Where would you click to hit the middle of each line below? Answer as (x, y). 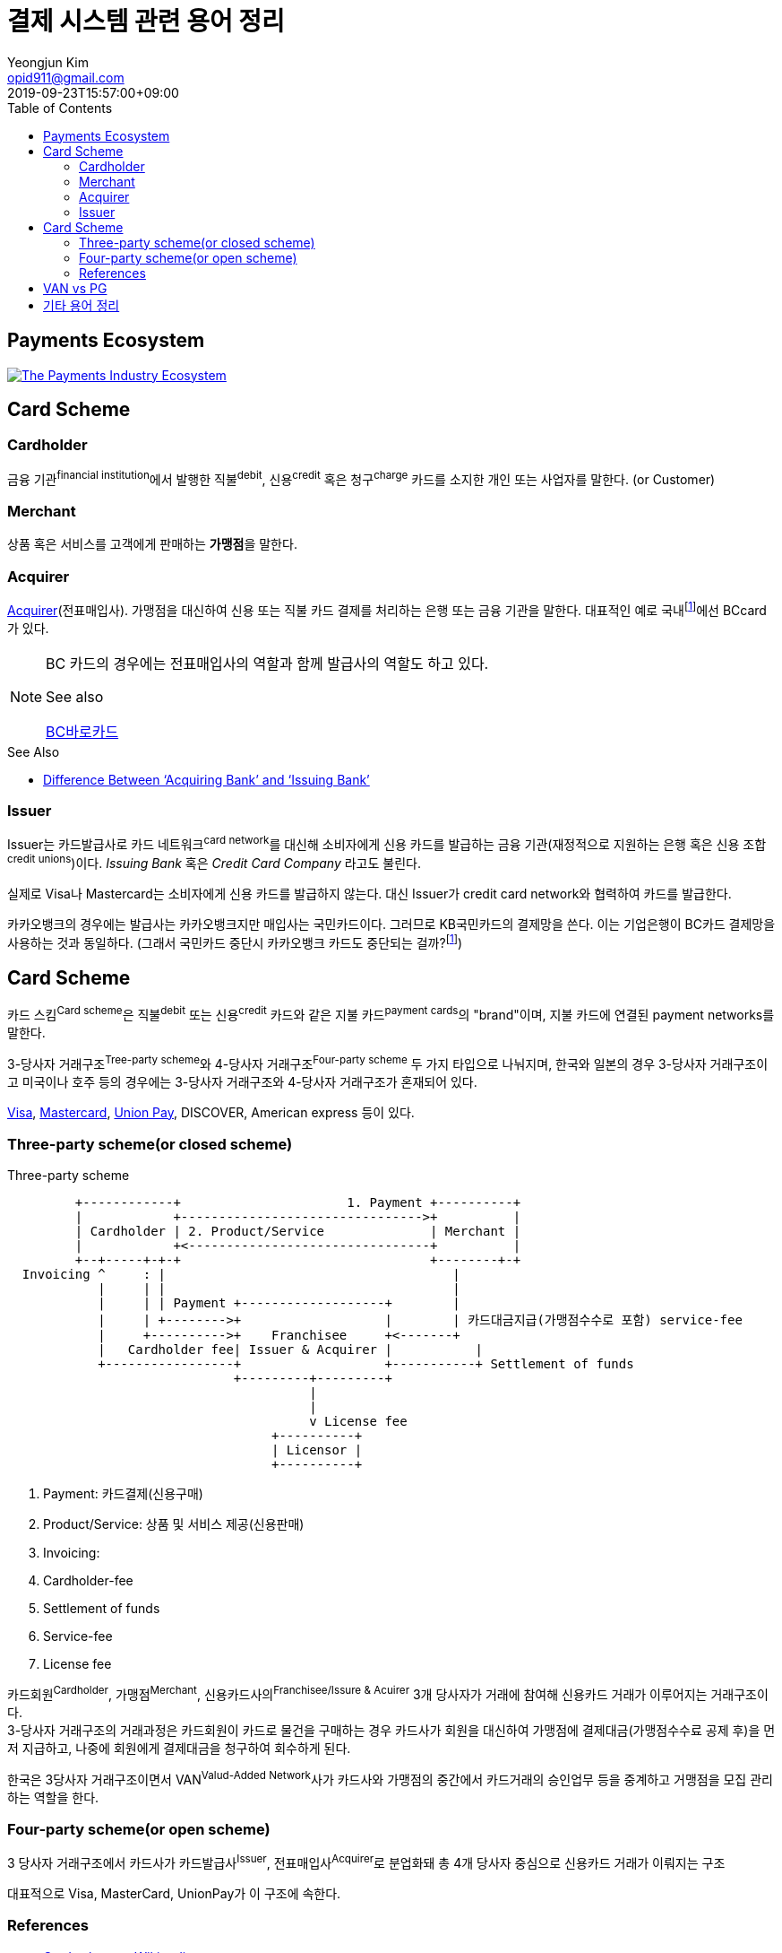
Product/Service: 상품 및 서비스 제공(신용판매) (174, 1524)
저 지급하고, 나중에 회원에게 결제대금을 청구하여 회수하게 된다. (179, 1748)
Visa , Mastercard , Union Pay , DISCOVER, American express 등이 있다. (211, 1112)
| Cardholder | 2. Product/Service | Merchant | (298, 1232)
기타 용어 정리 (82, 305)
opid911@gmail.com (66, 77)
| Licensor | (317, 1450)
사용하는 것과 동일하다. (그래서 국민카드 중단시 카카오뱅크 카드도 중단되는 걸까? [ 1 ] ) (235, 941)
